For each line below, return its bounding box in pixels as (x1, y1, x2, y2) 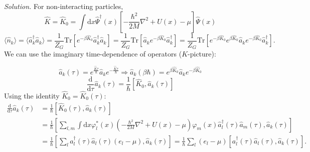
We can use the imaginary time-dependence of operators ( (4, 48, 182, 59)
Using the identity (4, 90, 60, 101)
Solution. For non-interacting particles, (4, 1, 123, 11)
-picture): (188, 48, 216, 59)
